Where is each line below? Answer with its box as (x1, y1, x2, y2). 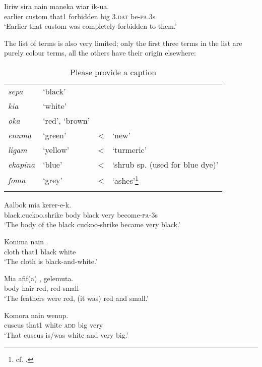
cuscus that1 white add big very (4, 320, 103, 330)
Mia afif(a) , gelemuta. (4, 273, 74, 283)
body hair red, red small (4, 283, 79, 293)
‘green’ (43, 129, 67, 141)
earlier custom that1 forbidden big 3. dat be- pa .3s (4, 11, 156, 21)
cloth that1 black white (4, 246, 76, 256)
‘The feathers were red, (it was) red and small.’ (4, 293, 149, 303)
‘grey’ (43, 174, 62, 186)
